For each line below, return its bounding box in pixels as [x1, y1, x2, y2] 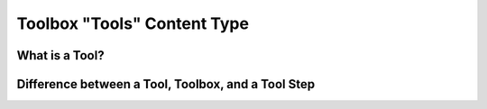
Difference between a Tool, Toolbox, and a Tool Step [16, 77, 316, 92]
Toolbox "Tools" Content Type [16, 14, 250, 33]
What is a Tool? [16, 48, 105, 63]
